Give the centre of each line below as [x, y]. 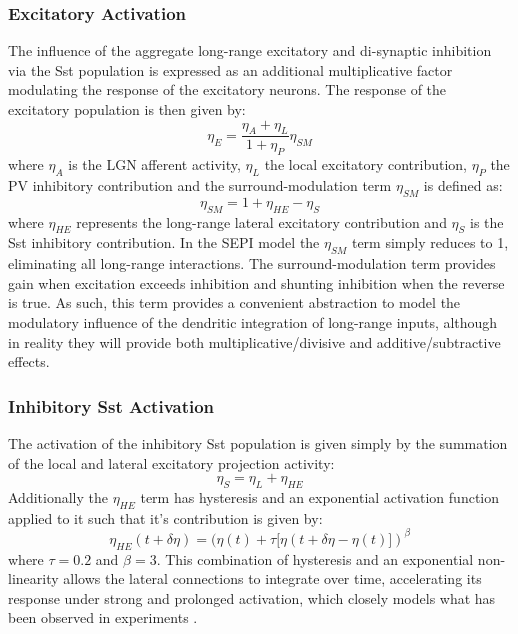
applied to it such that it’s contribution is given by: [165, 517]
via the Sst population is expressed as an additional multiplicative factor [230, 69]
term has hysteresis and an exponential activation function [320, 496]
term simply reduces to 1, [430, 242]
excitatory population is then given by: [127, 109]
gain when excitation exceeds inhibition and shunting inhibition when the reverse [256, 282]
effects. [29, 361]
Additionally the [58, 496]
